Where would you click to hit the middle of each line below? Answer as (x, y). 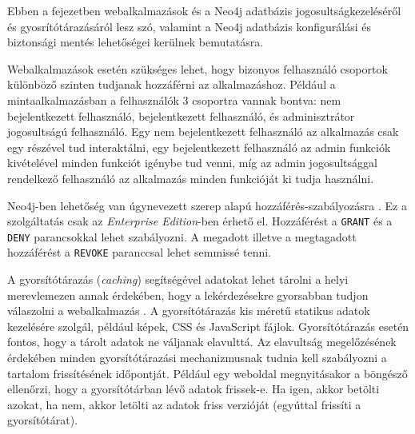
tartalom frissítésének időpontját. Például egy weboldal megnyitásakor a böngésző (207, 373)
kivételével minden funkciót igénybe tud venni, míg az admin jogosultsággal (192, 163)
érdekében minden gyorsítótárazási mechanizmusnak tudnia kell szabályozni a (197, 358)
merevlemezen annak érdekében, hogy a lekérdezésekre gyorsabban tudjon (188, 295)
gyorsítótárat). (43, 420)
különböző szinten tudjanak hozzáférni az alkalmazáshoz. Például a (172, 84)
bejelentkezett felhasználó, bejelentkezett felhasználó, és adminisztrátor (181, 115)
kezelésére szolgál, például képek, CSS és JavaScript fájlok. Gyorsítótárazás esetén (208, 326)
